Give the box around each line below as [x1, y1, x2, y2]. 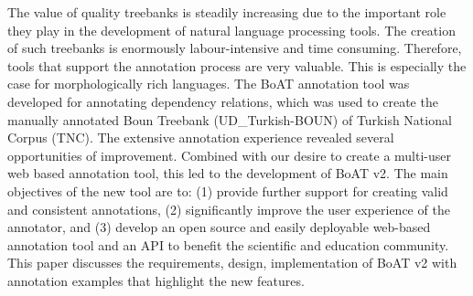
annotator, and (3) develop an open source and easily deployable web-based [7, 217, 431, 237]
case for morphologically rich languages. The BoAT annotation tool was [7, 74, 410, 93]
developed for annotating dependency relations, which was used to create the [7, 91, 438, 111]
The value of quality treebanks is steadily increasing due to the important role [7, 3, 446, 21]
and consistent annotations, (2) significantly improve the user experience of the [7, 199, 450, 218]
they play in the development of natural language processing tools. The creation [7, 20, 456, 39]
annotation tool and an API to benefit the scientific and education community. [7, 235, 449, 254]
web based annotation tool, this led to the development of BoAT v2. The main [7, 164, 448, 183]
